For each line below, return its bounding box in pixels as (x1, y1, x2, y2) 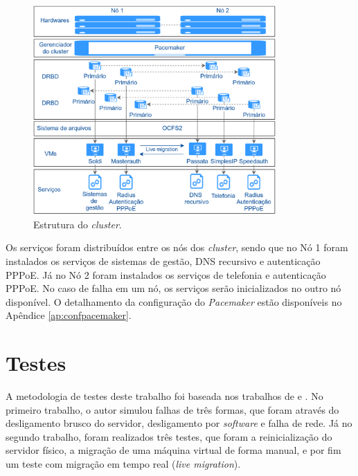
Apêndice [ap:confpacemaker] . (6, 308, 132, 322)
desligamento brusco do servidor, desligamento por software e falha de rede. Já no (6, 416, 352, 430)
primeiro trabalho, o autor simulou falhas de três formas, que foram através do (6, 402, 339, 416)
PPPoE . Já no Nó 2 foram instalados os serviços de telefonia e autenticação (6, 267, 326, 282)
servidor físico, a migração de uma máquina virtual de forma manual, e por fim (6, 443, 341, 457)
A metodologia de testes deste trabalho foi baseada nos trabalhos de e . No (6, 389, 323, 403)
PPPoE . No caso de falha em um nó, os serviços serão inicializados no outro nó (6, 281, 341, 295)
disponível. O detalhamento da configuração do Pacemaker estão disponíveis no (6, 294, 342, 309)
